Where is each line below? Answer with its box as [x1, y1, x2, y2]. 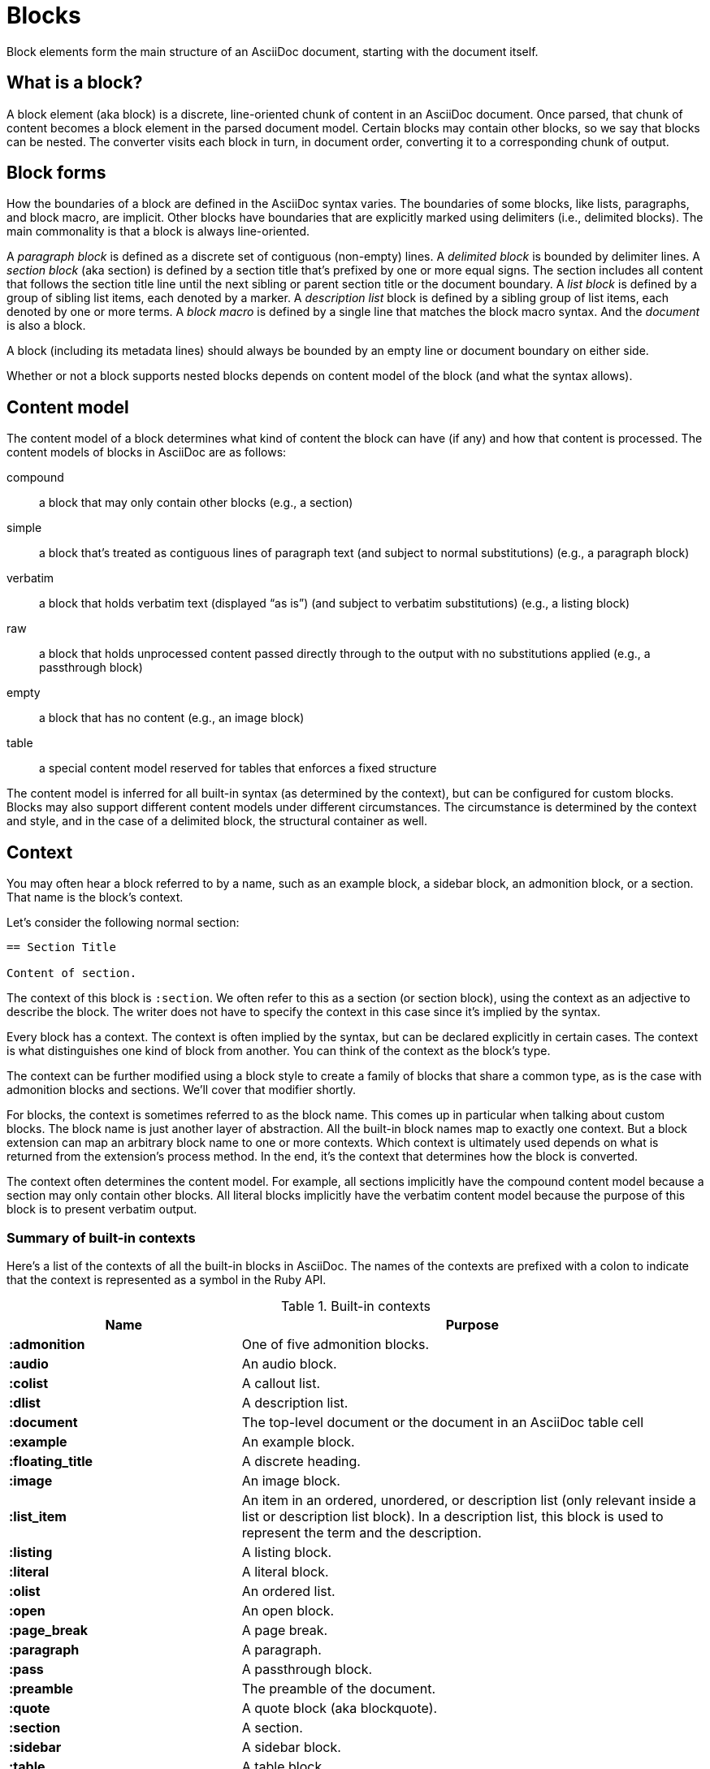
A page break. [241, 1621, 328, 1638]
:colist [9, 1374, 49, 1391]
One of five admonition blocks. [241, 1335, 430, 1352]
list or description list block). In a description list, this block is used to [241, 1507, 664, 1525]
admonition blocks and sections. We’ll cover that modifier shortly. [6, 1083, 356, 1097]
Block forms [6, 162, 106, 184]
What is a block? [6, 72, 143, 93]
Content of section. [6, 967, 137, 980]
